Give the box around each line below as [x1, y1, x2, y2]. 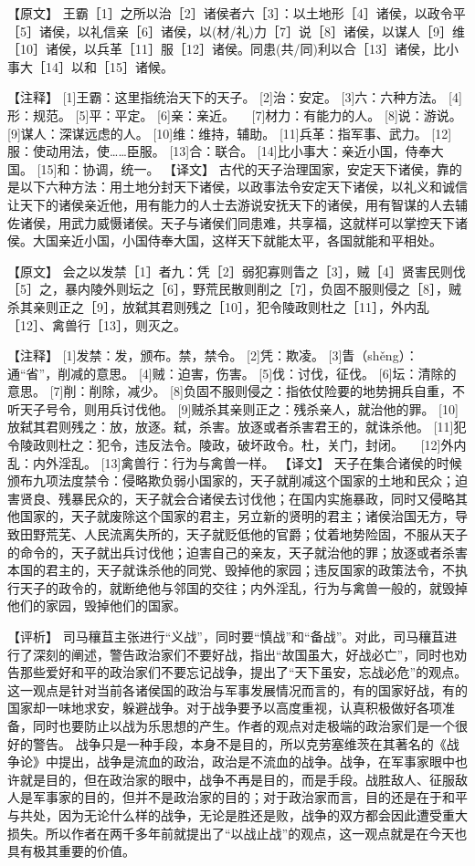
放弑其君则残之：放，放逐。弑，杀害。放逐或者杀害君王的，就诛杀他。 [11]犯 [7, 417, 467, 436]
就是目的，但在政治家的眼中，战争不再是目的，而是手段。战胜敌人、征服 [19, 769, 455, 788]
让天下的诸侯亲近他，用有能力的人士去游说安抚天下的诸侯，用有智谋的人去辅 [7, 194, 468, 214]
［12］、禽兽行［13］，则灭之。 [7, 315, 186, 334]
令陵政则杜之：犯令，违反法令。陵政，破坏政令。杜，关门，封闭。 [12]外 [7, 435, 454, 454]
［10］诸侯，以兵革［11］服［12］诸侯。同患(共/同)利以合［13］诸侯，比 [7, 39, 446, 58]
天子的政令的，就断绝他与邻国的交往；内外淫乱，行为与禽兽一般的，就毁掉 [19, 578, 468, 597]
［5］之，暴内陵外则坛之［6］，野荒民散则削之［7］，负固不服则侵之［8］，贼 [7, 279, 461, 298]
